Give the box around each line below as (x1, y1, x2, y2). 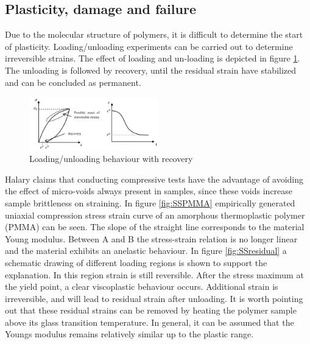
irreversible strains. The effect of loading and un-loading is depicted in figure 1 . (5, 52, 300, 65)
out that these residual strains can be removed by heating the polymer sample (5, 304, 297, 317)
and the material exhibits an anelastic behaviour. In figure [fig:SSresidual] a (5, 244, 287, 257)
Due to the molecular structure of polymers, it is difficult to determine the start (5, 28, 303, 41)
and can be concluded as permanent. (5, 75, 141, 88)
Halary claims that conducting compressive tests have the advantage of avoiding (5, 172, 304, 185)
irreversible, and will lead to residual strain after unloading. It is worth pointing (5, 292, 303, 304)
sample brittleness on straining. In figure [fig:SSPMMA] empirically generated (5, 196, 295, 209)
